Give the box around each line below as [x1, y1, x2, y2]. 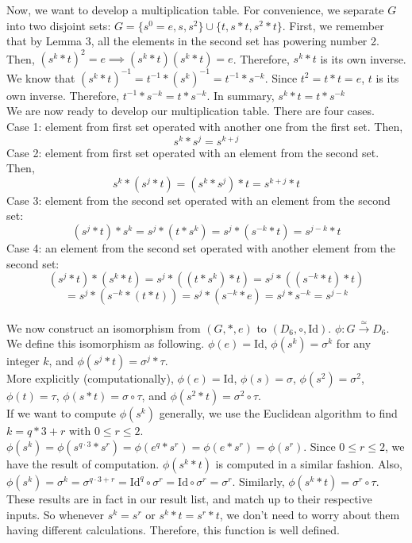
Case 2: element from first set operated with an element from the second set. [6, 144, 379, 160]
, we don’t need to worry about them [219, 506, 400, 522]
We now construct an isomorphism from [6, 319, 201, 336]
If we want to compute [6, 405, 117, 422]
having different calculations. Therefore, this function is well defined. [6, 522, 340, 538]
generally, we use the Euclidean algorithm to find [159, 405, 398, 422]
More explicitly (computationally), [6, 370, 174, 387]
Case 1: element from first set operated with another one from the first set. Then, [6, 117, 403, 134]
